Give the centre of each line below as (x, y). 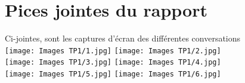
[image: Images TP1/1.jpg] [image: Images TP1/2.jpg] (113, 51)
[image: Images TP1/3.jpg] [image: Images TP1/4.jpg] (113, 63)
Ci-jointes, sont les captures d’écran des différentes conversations (123, 38)
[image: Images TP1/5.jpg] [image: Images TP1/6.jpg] (113, 74)
